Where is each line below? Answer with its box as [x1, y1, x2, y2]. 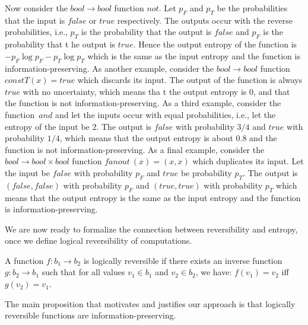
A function [5, 254, 44, 266]
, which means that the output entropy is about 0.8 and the [59, 132, 277, 144]
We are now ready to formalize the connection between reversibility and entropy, [5, 222, 298, 235]
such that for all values [42, 266, 125, 278]
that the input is [5, 14, 65, 26]
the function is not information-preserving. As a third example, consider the [5, 97, 281, 109]
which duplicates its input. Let [192, 155, 304, 167]
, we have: [195, 266, 232, 278]
